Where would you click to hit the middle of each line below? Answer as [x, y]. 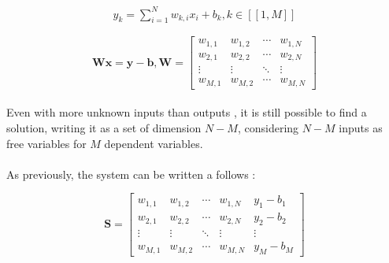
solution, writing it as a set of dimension [104, 128]
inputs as [361, 128]
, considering [268, 128]
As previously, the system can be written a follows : [131, 174]
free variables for [46, 143]
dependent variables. [154, 143]
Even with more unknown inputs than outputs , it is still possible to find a [187, 112]
